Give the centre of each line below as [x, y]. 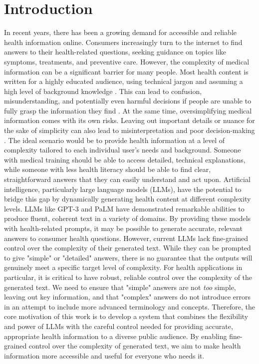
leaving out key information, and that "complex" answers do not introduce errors [127, 297]
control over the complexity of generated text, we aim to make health [135, 346]
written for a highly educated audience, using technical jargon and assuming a [124, 81]
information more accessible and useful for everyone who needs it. [104, 355]
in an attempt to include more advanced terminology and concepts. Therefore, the [130, 306]
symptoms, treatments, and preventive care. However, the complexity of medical [127, 61]
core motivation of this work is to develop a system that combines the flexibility [126, 316]
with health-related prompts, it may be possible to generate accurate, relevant [123, 228]
